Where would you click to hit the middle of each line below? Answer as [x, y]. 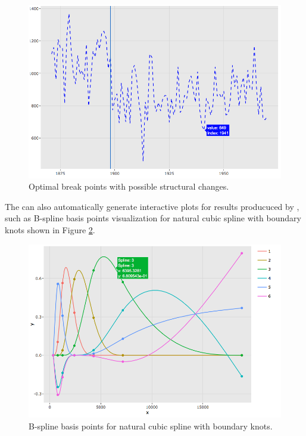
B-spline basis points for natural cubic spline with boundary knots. [151, 426]
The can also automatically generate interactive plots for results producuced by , [152, 206]
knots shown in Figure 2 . [50, 230]
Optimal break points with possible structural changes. [129, 186]
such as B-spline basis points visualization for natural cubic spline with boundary [153, 218]
